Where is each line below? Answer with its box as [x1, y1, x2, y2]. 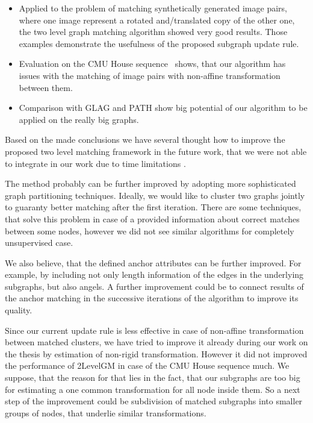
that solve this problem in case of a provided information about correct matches [5, 212, 300, 225]
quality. [5, 304, 33, 316]
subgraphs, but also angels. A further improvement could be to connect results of [5, 280, 304, 292]
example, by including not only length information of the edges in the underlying [5, 268, 304, 281]
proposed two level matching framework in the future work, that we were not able [5, 145, 307, 157]
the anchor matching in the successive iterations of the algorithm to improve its [5, 292, 299, 304]
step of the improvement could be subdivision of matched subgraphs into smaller [5, 395, 303, 407]
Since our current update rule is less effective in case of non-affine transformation [5, 324, 304, 336]
